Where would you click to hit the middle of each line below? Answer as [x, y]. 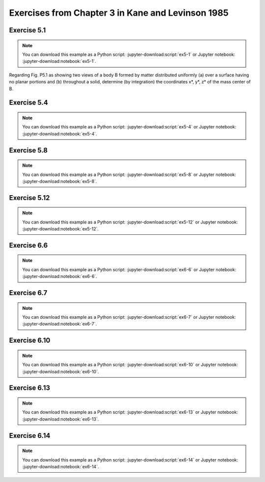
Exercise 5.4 [29, 103]
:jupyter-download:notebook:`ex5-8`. [60, 181]
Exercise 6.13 [30, 388]
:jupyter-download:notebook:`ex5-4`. [60, 134]
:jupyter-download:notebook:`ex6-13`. [61, 419]
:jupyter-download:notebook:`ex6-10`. [61, 371]
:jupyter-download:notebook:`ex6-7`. [60, 324]
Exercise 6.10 [30, 341]
